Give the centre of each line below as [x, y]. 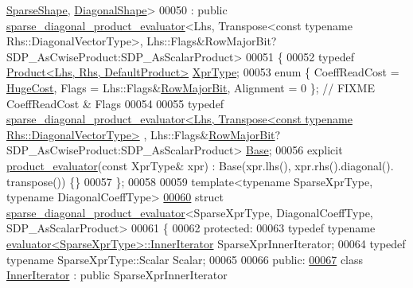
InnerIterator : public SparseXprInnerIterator [117, 275]
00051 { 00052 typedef [300, 56]
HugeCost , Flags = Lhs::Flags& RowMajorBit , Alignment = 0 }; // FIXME [191, 87]
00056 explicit [309, 150]
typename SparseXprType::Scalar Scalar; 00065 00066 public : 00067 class [185, 259]
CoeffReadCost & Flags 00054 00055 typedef [115, 103]
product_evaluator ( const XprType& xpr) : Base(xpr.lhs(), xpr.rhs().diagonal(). [200, 165]
